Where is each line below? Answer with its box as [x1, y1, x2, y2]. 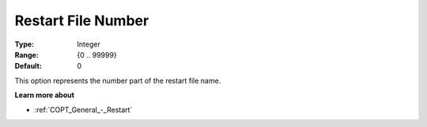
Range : [14, 50, 39, 59]
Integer [77, 39, 100, 49]
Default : [14, 62, 43, 71]
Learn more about [14, 91, 75, 100]
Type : [14, 39, 35, 49]
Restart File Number [14, 12, 149, 29]
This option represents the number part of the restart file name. [14, 76, 221, 85]
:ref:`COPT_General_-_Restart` [34, 105, 133, 114]
